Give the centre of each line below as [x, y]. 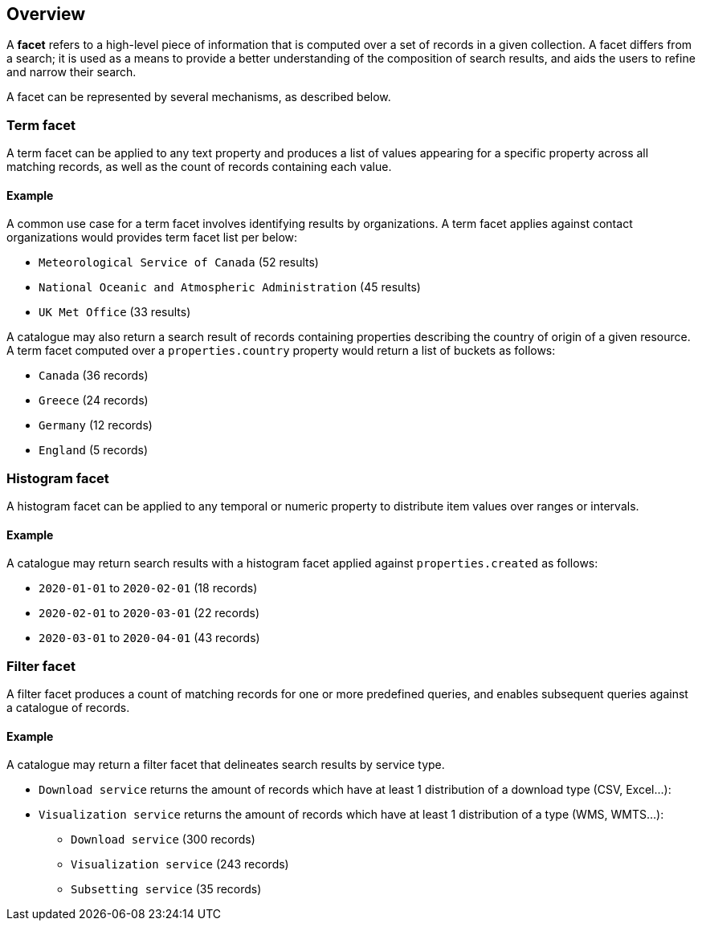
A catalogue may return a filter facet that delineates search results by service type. [226, 765]
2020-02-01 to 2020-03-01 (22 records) [149, 613]
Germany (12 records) [96, 425]
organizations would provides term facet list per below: [152, 238]
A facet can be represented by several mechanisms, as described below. [199, 97]
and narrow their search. [71, 72]
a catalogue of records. [68, 708]
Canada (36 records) [94, 376]
